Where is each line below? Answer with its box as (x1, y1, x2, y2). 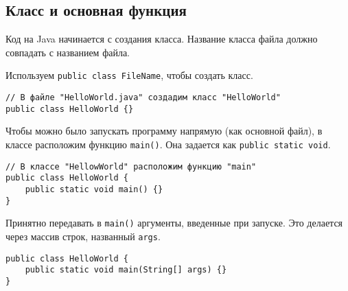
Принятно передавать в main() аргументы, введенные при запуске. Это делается (5, 216, 343, 230)
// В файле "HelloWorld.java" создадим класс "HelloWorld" (5, 93, 281, 103)
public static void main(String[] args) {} (25, 265, 227, 275)
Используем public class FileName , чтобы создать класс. (5, 68, 253, 82)
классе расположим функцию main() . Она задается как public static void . (5, 137, 331, 151)
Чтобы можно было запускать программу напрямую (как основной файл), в (5, 124, 323, 138)
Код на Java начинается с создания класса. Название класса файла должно (5, 32, 318, 46)
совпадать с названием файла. (5, 45, 130, 59)
